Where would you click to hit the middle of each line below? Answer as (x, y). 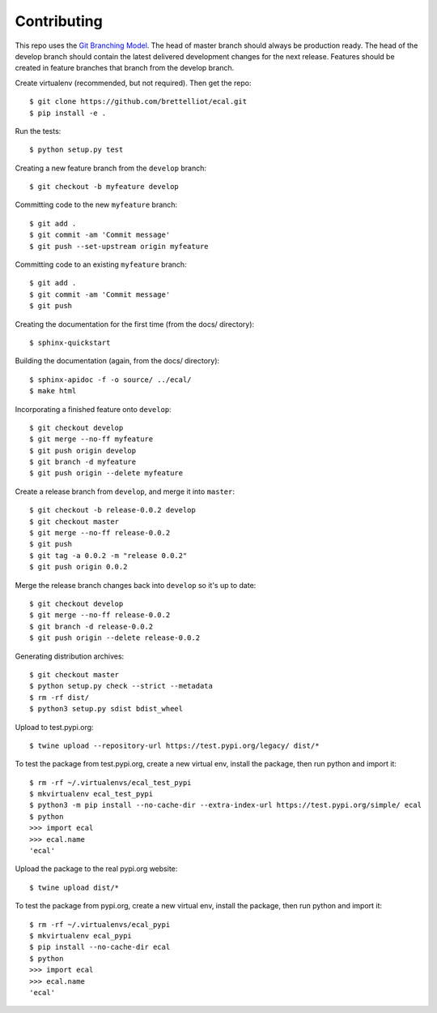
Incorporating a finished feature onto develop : (93, 409)
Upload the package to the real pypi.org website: (96, 869)
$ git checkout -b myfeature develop (104, 187)
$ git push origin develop (83, 451)
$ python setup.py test (76, 150)
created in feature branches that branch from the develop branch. (125, 68)
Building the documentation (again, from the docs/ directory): (117, 361)
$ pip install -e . (68, 113)
